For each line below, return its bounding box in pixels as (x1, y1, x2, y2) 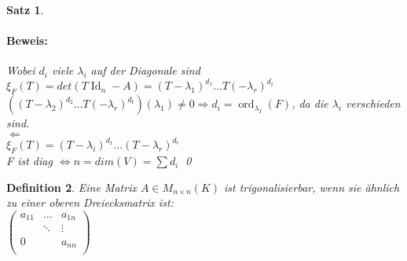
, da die (291, 95, 328, 112)
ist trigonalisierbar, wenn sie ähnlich (224, 178, 400, 195)
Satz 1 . (6, 2, 44, 17)
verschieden (346, 95, 401, 112)
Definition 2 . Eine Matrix (6, 178, 137, 195)
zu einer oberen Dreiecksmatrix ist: (6, 194, 174, 211)
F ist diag (6, 153, 53, 169)
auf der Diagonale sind (90, 62, 200, 79)
